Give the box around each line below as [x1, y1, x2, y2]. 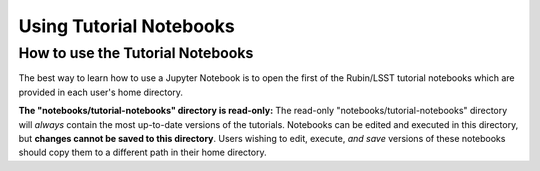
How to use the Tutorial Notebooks [18, 44, 254, 62]
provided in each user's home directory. [18, 86, 184, 98]
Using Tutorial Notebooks [18, 15, 235, 37]
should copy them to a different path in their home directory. [18, 146, 267, 159]
